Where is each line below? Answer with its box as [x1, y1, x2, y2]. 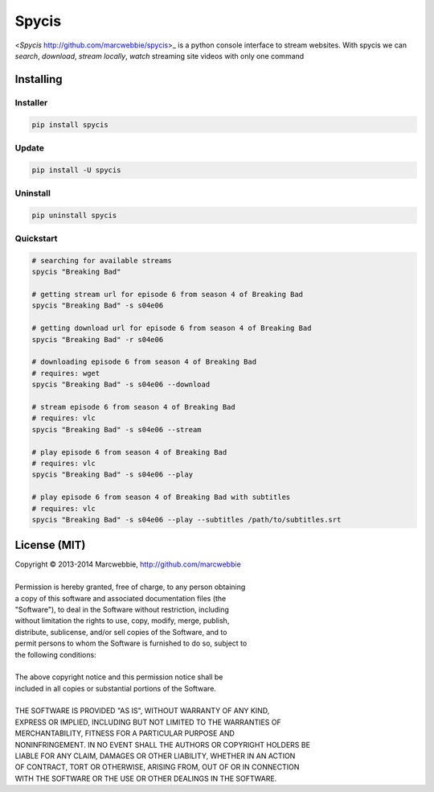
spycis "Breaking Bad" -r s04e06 [31, 335, 164, 344]
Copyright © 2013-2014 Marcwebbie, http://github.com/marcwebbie [14, 559, 241, 569]
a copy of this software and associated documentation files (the [14, 593, 227, 603]
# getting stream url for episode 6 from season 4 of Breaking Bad [31, 290, 304, 299]
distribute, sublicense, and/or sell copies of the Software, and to [14, 627, 227, 637]
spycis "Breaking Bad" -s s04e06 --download [31, 380, 211, 390]
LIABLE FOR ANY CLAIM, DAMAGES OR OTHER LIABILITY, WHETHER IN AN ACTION [14, 751, 296, 761]
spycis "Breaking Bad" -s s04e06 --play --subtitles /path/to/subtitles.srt [31, 515, 342, 524]
